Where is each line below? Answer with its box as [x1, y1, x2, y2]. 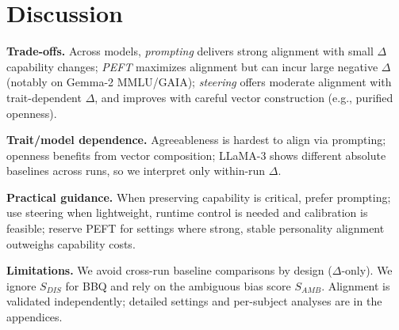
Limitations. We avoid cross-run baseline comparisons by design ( [6, 262, 332, 279]
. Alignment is [321, 277, 390, 294]
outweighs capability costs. [6, 235, 136, 252]
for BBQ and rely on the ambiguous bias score [65, 277, 291, 294]
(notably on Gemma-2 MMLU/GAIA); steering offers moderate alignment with [6, 74, 392, 90]
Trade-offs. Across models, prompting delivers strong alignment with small [6, 43, 374, 59]
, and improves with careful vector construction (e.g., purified [94, 89, 393, 105]
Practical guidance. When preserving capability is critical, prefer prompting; [6, 188, 391, 205]
